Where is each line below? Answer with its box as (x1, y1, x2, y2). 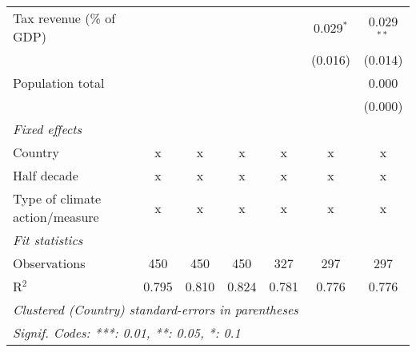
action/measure (13, 208, 99, 226)
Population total (13, 73, 105, 92)
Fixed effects (13, 120, 82, 138)
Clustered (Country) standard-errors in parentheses (13, 300, 298, 318)
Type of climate (13, 189, 102, 208)
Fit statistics (13, 231, 83, 249)
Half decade (13, 166, 78, 184)
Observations (13, 254, 86, 272)
